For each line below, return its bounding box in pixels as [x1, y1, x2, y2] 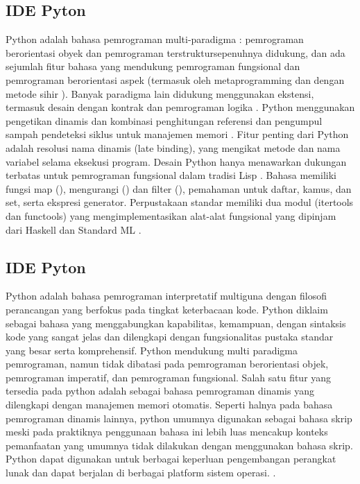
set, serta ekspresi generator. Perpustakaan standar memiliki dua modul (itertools [6, 195, 354, 209]
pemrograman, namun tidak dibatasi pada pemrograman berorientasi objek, [6, 356, 329, 371]
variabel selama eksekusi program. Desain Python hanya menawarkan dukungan [6, 154, 347, 168]
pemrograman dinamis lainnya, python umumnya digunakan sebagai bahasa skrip [6, 410, 352, 425]
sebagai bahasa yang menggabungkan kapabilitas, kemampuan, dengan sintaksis [6, 316, 346, 330]
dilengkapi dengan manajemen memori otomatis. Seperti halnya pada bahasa [6, 397, 333, 412]
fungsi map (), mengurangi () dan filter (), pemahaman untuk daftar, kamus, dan [6, 181, 352, 196]
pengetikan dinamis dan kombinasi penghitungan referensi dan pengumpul [6, 113, 323, 128]
